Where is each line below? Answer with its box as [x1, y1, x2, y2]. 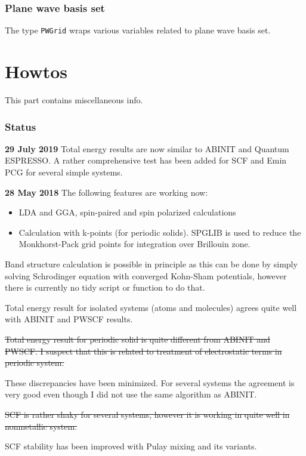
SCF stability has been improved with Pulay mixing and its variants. [5, 440, 257, 452]
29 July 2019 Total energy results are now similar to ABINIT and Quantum [5, 142, 289, 155]
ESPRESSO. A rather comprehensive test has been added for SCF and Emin [5, 154, 287, 167]
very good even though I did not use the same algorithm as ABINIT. [5, 388, 257, 400]
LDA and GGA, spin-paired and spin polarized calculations [18, 206, 236, 218]
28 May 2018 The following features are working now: [5, 186, 208, 198]
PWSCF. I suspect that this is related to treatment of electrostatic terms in [5, 344, 282, 357]
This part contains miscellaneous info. [5, 94, 143, 106]
